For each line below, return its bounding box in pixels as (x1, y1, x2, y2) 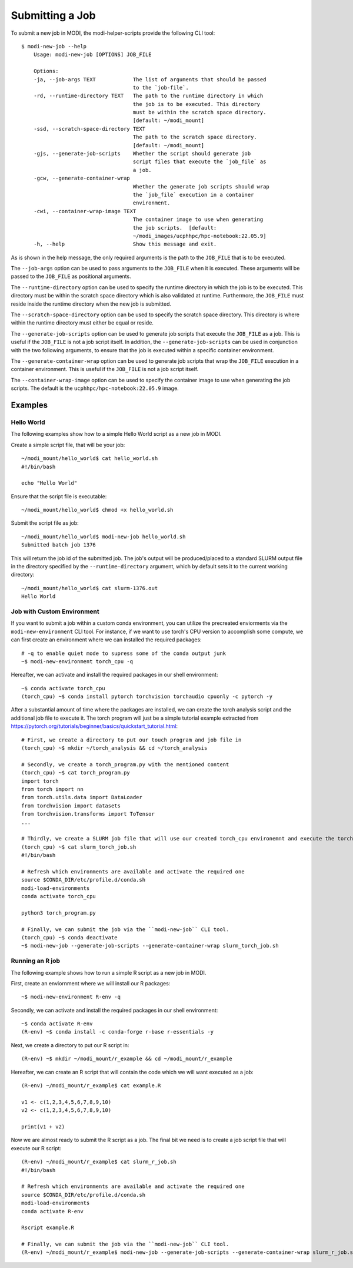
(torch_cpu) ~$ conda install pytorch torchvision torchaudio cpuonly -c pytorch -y (21, 693, 273, 700)
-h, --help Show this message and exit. (33, 241, 217, 247)
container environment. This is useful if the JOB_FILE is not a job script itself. (11, 366, 199, 373)
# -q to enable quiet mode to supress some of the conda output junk (21, 650, 227, 657)
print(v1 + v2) (21, 1124, 65, 1130)
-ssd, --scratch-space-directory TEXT (33, 125, 146, 132)
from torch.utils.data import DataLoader (21, 794, 142, 801)
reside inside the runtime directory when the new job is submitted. (11, 300, 172, 307)
